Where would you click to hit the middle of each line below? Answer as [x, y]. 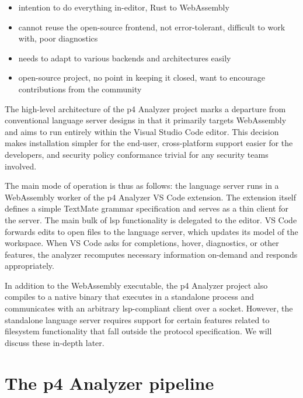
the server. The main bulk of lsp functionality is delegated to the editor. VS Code [151, 219]
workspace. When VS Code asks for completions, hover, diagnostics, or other [142, 243]
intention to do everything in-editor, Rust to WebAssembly [124, 7]
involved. [21, 166]
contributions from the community [80, 89]
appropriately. [29, 266]
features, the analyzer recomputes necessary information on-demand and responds [151, 254]
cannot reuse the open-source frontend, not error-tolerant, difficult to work [152, 27]
